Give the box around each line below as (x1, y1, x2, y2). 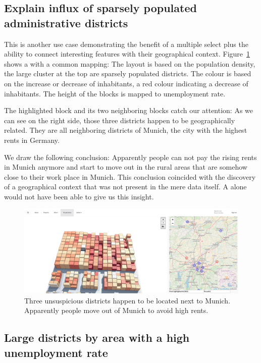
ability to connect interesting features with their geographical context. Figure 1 (4, 48, 250, 59)
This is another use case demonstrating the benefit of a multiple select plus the (4, 38, 248, 49)
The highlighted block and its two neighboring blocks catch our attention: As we (4, 105, 253, 116)
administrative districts (4, 15, 128, 30)
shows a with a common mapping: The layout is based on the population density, (4, 58, 255, 69)
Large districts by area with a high (4, 330, 190, 345)
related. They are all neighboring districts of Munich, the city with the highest (4, 125, 247, 135)
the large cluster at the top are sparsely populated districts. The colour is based (4, 68, 251, 79)
